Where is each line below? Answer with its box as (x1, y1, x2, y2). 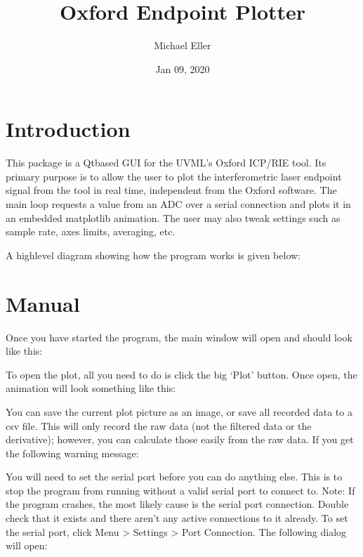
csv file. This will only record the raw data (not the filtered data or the (6, 418, 312, 433)
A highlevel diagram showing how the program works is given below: (6, 247, 301, 262)
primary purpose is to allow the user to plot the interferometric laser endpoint (6, 169, 342, 183)
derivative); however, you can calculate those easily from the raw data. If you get (6, 432, 354, 447)
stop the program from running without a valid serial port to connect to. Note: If (6, 483, 355, 497)
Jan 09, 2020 (155, 61, 210, 76)
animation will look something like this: (6, 381, 176, 395)
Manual (6, 289, 80, 317)
